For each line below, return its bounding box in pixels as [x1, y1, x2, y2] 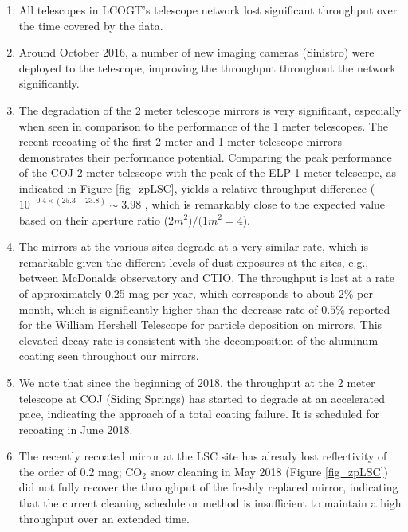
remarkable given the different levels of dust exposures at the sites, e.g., [18, 253, 369, 270]
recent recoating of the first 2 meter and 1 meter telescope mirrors [18, 133, 343, 150]
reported [348, 300, 390, 317]
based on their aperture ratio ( [18, 211, 169, 228]
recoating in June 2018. [18, 421, 133, 437]
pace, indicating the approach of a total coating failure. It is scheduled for [18, 405, 379, 422]
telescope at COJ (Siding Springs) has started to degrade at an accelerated [18, 389, 385, 406]
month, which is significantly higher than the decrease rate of [18, 300, 318, 317]
